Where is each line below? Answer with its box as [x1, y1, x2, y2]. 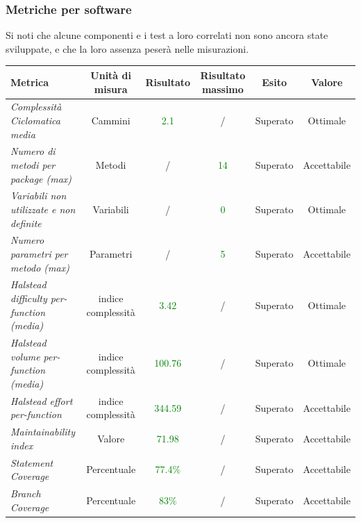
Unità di [90, 67, 131, 82]
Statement [10, 455, 53, 470]
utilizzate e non [10, 202, 76, 216]
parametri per [10, 247, 68, 261]
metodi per [10, 157, 56, 172]
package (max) [10, 171, 72, 185]
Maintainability [10, 424, 76, 439]
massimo [201, 81, 244, 96]
